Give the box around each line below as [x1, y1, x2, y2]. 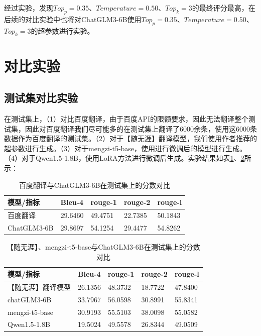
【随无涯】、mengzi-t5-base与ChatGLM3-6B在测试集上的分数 [7, 241, 200, 252]
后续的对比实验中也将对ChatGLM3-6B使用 [4, 14, 142, 24]
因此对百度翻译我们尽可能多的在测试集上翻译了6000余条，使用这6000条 [25, 123, 257, 134]
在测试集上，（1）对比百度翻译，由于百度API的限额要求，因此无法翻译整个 [4, 113, 249, 124]
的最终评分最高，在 [192, 3, 255, 13]
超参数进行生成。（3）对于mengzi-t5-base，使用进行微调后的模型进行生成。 [4, 143, 247, 153]
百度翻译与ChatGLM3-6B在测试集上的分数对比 [19, 179, 171, 190]
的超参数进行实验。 [31, 25, 94, 36]
